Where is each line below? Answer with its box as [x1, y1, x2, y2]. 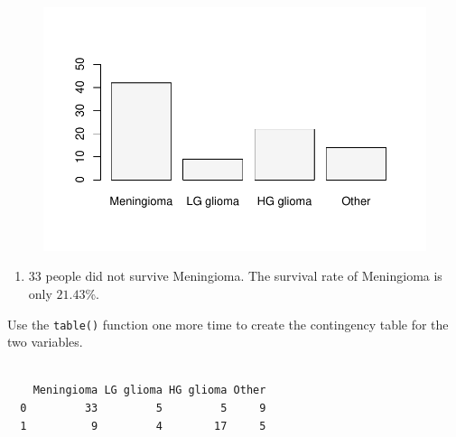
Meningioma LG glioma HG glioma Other [33, 384, 266, 397]
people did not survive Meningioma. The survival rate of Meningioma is [45, 266, 442, 285]
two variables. [7, 332, 83, 351]
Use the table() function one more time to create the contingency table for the [7, 314, 449, 333]
